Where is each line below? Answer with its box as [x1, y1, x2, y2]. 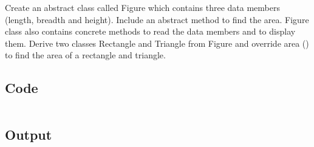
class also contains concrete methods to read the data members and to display [5, 25, 296, 38]
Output [5, 125, 52, 143]
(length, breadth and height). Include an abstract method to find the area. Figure [5, 13, 309, 26]
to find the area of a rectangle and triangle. [5, 49, 166, 61]
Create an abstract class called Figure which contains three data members [5, 1, 280, 13]
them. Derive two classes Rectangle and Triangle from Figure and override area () [5, 36, 309, 49]
